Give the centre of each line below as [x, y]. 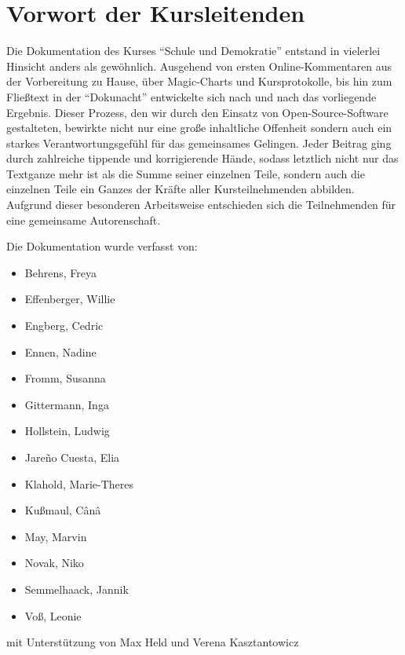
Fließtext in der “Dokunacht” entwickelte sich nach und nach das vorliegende [192, 96]
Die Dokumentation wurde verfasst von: [102, 246]
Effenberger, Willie [70, 299]
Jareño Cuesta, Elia [72, 457]
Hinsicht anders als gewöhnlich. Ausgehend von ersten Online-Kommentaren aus [199, 66]
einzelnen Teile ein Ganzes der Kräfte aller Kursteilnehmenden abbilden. [181, 189]
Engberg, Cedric [64, 326]
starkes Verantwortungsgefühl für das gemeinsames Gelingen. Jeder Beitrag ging [199, 143]
